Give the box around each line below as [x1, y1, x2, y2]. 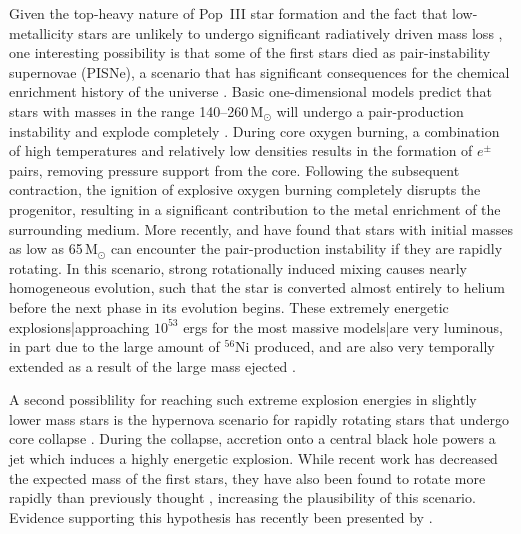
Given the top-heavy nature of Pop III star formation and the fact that [9, 3, 448, 23]
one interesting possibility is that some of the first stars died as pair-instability [9, 42, 491, 63]
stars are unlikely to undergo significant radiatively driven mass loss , [78, 22, 503, 43]
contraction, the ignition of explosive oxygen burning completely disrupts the [9, 179, 481, 200]
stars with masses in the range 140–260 [9, 100, 249, 121]
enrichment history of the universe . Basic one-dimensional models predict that [9, 81, 492, 102]
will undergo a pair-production [276, 100, 464, 121]
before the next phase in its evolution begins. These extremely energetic [9, 296, 449, 317]
